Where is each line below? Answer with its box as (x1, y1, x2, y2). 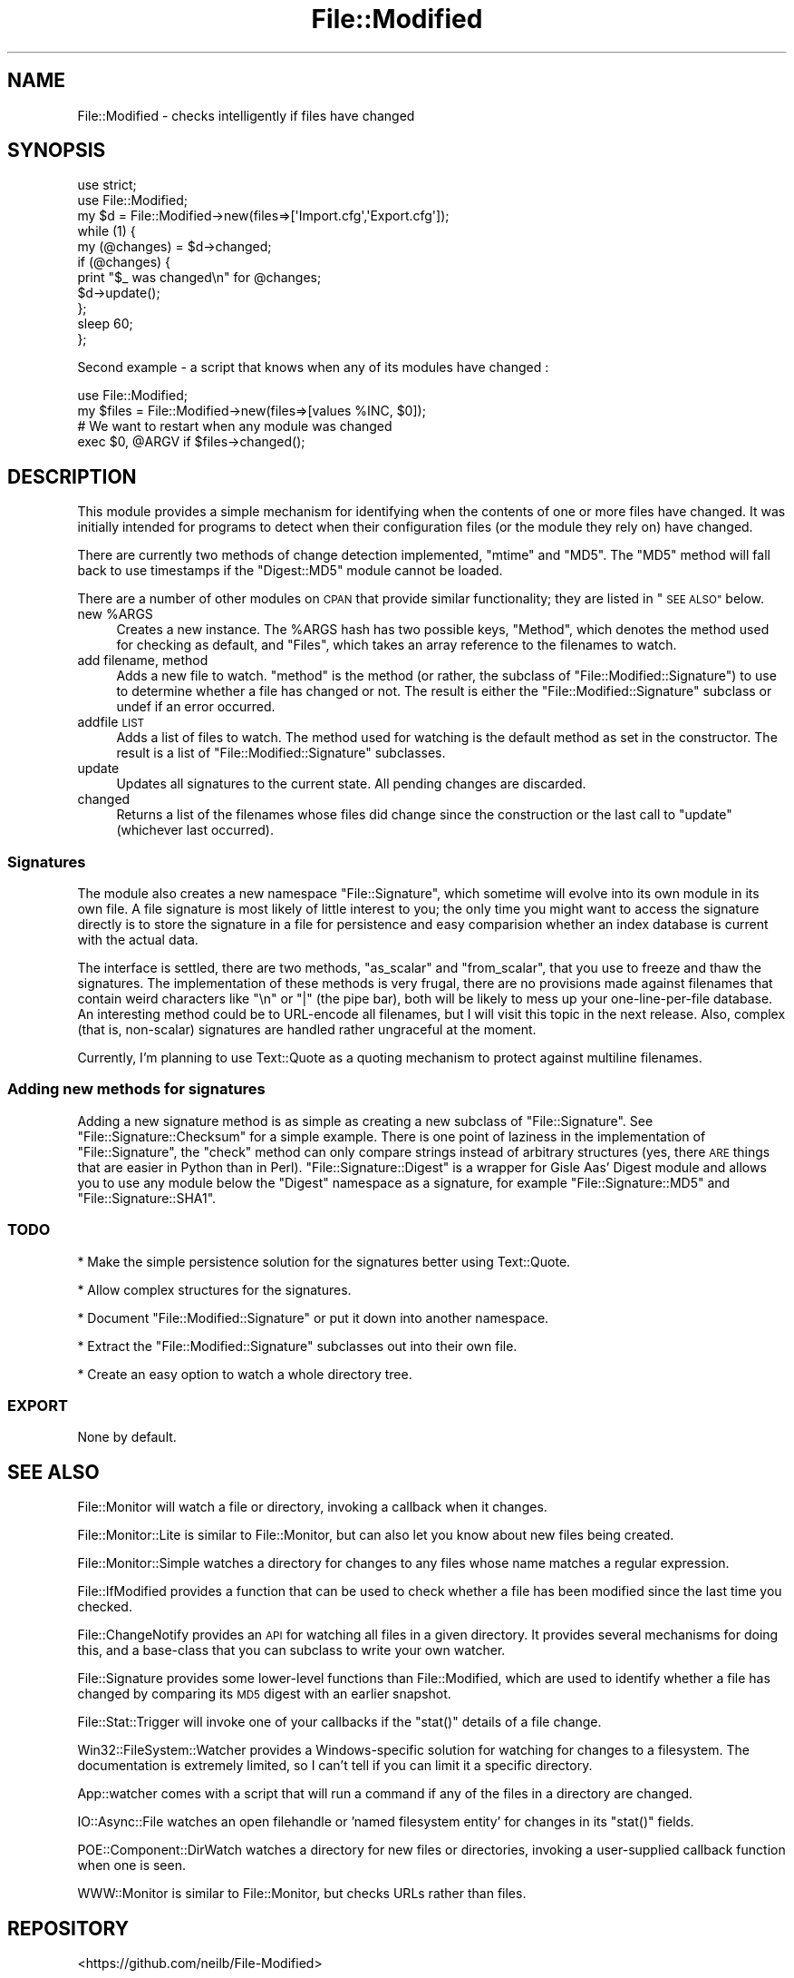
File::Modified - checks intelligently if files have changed (77, 107, 415, 123)
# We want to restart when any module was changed (77, 418, 392, 435)
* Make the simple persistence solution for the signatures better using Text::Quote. (77, 1253, 571, 1269)
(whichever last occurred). (116, 822, 274, 838)
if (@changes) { (77, 254, 171, 270)
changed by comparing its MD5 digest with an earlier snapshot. (77, 1686, 451, 1702)
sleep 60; (77, 316, 133, 332)
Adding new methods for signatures (7, 1080, 266, 1099)
